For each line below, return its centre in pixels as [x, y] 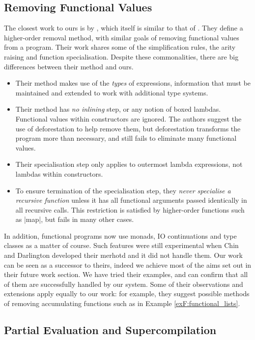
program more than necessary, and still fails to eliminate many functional [126, 138]
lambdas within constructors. [59, 173]
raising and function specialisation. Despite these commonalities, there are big [121, 56]
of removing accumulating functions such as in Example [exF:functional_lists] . [122, 303]
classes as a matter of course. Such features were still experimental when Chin [121, 245]
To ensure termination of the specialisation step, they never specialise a [123, 190]
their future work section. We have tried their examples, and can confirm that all [126, 274]
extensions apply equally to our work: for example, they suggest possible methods [127, 294]
